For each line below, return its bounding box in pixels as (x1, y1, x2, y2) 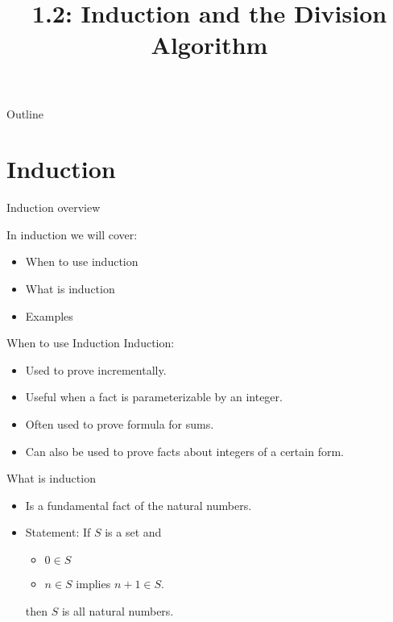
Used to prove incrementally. (25, 361, 167, 378)
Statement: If (25, 524, 91, 541)
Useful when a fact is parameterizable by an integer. (25, 388, 283, 405)
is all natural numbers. (61, 602, 174, 619)
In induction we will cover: (6, 226, 138, 243)
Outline (6, 105, 43, 122)
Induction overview (6, 199, 101, 216)
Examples (25, 307, 73, 324)
